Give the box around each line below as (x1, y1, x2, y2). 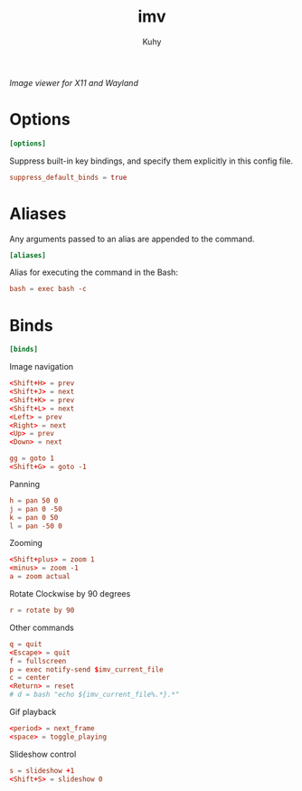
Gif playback (9, 707, 57, 717)
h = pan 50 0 (9, 495, 59, 505)
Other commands (9, 622, 74, 633)
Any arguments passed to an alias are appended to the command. (9, 233, 255, 244)
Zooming (9, 538, 43, 549)
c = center (9, 673, 51, 683)
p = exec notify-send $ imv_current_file (9, 664, 165, 674)
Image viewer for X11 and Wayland (9, 77, 138, 88)
